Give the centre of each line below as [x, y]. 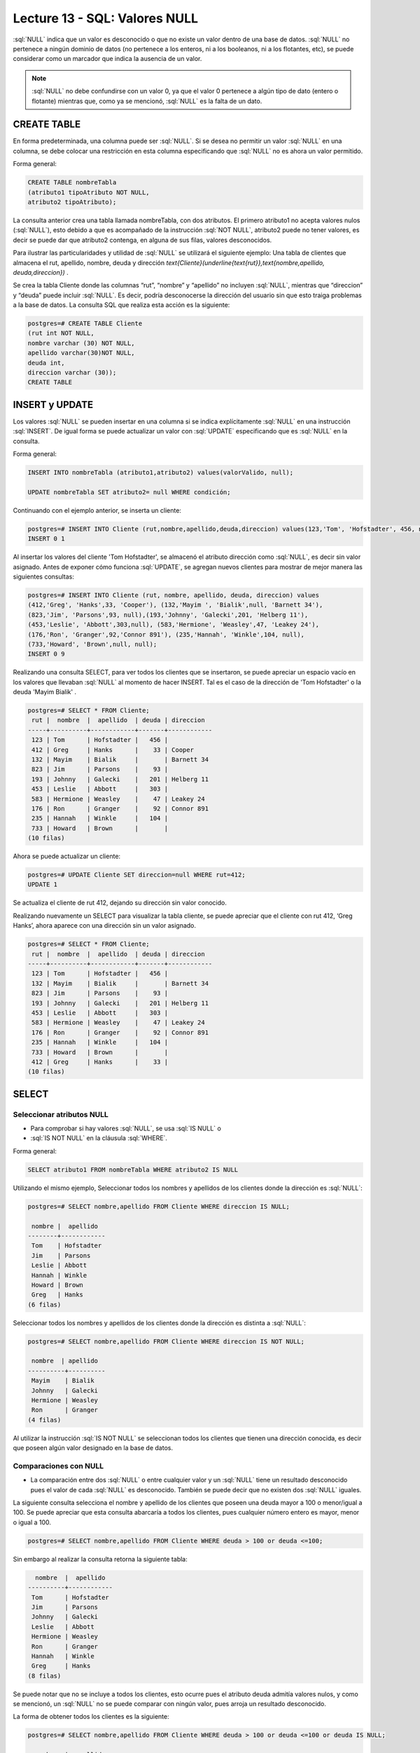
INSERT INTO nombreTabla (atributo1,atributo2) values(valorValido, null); [161, 473]
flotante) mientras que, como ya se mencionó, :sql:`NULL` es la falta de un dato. [147, 101]
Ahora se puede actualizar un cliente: [67, 856]
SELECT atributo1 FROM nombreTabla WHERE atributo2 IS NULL [133, 1170]
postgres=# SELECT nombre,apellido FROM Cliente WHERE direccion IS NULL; [159, 1206]
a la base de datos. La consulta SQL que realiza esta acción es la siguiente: [121, 305]
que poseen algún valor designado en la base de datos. [93, 1448]
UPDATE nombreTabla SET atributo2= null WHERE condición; [129, 492]
